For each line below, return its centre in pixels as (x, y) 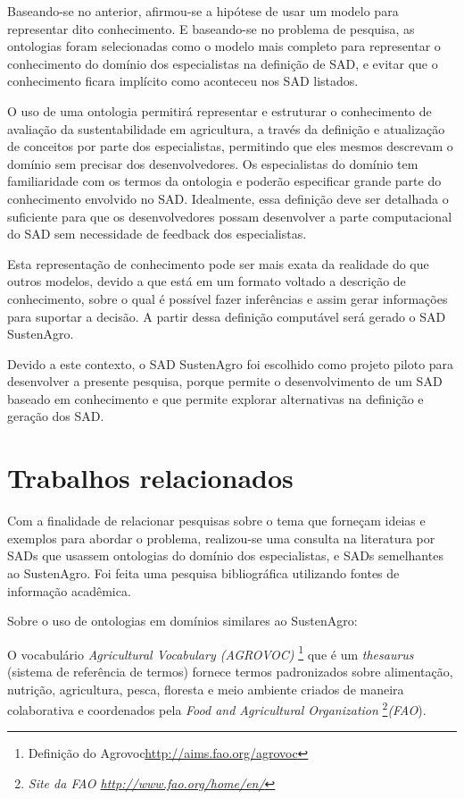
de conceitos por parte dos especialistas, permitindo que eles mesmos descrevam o (230, 146)
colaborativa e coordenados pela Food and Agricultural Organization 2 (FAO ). (217, 708)
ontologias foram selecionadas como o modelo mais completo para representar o (224, 46)
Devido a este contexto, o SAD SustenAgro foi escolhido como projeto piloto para (231, 363)
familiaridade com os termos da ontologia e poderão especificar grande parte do (224, 181)
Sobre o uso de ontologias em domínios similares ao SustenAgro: (182, 621)
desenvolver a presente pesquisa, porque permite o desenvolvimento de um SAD (225, 381)
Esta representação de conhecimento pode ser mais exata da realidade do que (218, 263)
